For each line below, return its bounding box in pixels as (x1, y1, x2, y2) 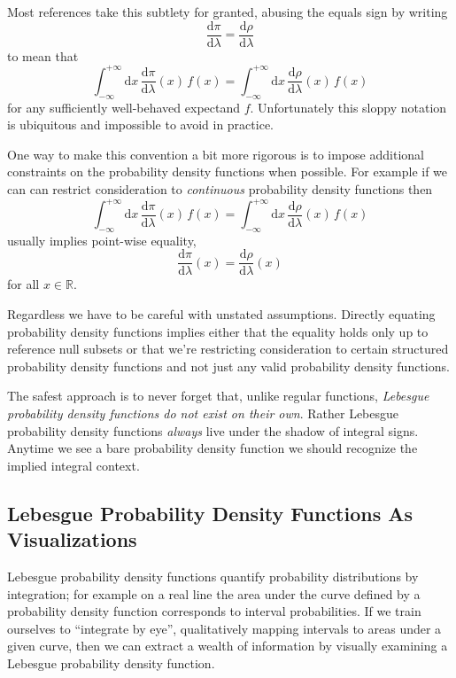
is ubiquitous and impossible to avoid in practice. (7, 115, 274, 134)
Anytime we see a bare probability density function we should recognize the (7, 439, 418, 457)
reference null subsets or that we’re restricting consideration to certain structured (7, 339, 449, 358)
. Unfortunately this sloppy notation (250, 97, 447, 116)
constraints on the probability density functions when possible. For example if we (7, 162, 448, 181)
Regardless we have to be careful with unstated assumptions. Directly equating (7, 305, 436, 323)
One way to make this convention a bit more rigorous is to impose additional (7, 144, 424, 163)
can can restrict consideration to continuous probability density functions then (7, 179, 433, 198)
